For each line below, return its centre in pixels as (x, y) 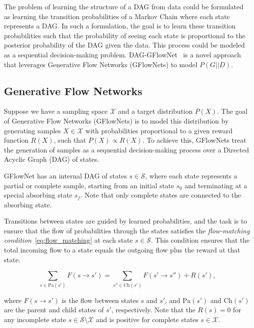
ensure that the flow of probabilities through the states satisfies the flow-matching (127, 230)
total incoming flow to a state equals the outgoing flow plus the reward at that (122, 250)
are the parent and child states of (54, 310)
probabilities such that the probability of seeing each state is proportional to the (125, 35)
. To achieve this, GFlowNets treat (194, 140)
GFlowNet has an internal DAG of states (65, 175)
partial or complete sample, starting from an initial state (89, 185)
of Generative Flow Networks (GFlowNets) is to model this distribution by (116, 120)
